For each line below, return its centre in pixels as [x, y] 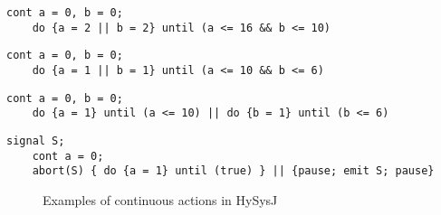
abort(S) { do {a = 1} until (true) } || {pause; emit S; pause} [233, 171]
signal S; [36, 140]
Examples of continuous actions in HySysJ [160, 199]
